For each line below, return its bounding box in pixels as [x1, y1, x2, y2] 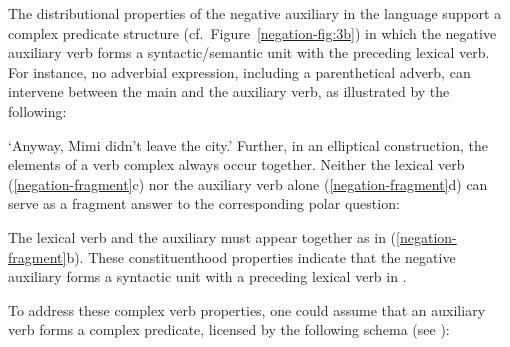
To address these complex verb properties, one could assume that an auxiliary [8, 299, 486, 320]
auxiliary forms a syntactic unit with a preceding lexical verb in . [8, 266, 407, 287]
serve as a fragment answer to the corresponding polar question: [8, 193, 400, 214]
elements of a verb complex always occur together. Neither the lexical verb [8, 154, 465, 175]
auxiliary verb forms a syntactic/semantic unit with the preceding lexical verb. [8, 42, 490, 63]
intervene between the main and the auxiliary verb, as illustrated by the [8, 81, 450, 102]
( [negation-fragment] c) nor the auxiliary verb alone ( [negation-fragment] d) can [8, 173, 488, 194]
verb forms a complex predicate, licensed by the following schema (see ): [8, 319, 450, 340]
